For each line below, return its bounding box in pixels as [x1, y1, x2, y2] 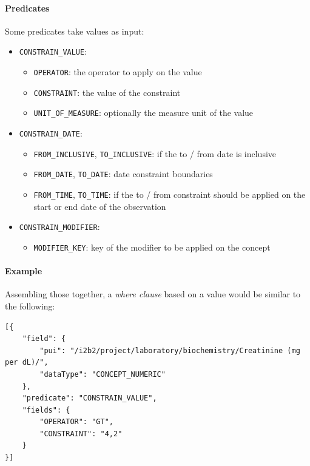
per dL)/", [5, 358, 49, 367]
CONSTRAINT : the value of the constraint [33, 86, 181, 98]
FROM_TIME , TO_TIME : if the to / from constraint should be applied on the [33, 187, 306, 200]
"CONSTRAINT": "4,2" [39, 429, 123, 438]
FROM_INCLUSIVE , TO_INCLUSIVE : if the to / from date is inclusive [33, 147, 277, 160]
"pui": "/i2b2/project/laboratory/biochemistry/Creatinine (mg [39, 346, 300, 355]
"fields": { [22, 405, 70, 414]
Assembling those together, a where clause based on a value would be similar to [5, 288, 301, 300]
